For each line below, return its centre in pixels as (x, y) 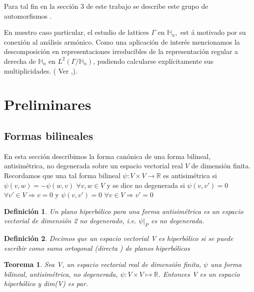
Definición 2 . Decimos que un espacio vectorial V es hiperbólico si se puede (119, 238)
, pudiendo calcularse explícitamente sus (153, 61)
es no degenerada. (178, 221)
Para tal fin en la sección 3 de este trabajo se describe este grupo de (106, 6)
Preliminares (48, 104)
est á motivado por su (213, 32)
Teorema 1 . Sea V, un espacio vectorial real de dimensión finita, (103, 264)
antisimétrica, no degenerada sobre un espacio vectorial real (93, 166)
